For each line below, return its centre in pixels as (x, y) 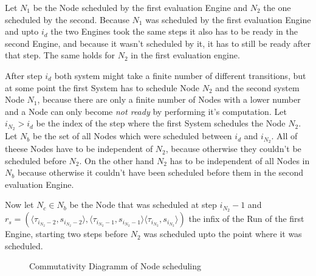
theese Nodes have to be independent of (79, 149)
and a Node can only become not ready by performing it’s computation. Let (146, 111)
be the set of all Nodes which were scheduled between (132, 136)
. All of (284, 136)
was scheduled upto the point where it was (223, 234)
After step (24, 75)
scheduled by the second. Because (67, 19)
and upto (22, 31)
